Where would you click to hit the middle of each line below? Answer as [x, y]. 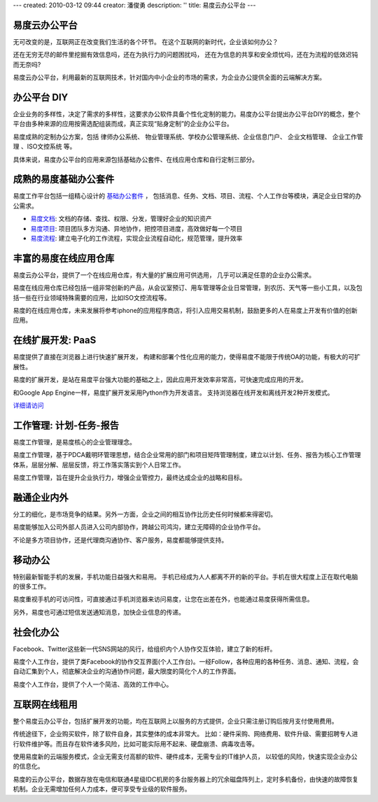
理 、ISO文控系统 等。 [44, 146]
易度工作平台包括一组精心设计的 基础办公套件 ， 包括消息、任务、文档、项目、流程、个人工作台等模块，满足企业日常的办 [187, 196]
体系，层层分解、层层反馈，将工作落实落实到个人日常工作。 [99, 465]
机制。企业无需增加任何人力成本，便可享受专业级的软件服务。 [102, 789]
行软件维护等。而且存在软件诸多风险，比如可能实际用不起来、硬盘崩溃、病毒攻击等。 [135, 744]
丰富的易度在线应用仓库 [64, 258]
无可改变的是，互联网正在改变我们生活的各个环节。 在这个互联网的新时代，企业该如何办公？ [146, 41]
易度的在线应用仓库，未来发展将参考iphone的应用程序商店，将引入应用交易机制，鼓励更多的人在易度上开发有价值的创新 [185, 311]
